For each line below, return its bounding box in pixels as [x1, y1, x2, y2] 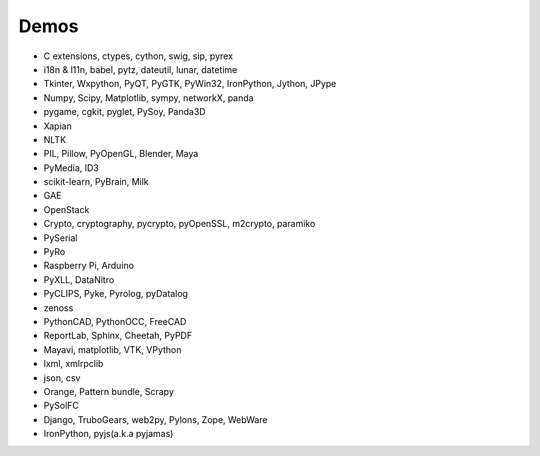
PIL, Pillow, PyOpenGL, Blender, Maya [43, 148, 199, 160]
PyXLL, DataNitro [43, 273, 115, 285]
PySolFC [43, 400, 80, 412]
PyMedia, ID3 [43, 161, 99, 174]
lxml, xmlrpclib [43, 358, 104, 370]
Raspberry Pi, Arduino [43, 260, 135, 272]
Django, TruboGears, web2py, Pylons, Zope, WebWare [43, 413, 269, 425]
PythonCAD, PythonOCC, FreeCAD [43, 315, 187, 327]
